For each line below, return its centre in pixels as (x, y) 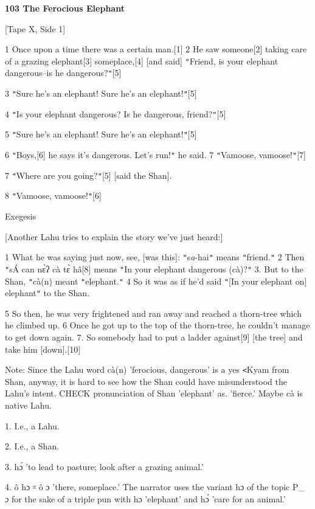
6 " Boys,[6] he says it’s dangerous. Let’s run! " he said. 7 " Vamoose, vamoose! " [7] (155, 155)
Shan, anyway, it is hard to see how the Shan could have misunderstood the (146, 381)
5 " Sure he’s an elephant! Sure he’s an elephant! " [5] (101, 134)
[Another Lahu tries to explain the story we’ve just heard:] (114, 236)
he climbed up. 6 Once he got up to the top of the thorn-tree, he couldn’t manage (157, 325)
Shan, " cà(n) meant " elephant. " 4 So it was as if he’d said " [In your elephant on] (156, 281)
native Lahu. (28, 405)
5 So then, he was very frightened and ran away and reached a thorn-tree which (153, 313)
